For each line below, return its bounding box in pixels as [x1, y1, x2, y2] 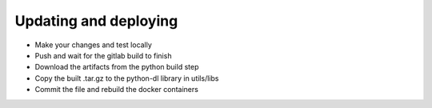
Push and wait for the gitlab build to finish [34, 50, 172, 60]
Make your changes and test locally [34, 40, 152, 50]
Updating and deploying [14, 12, 178, 30]
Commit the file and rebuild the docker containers [34, 85, 199, 94]
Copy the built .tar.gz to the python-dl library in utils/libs [34, 73, 219, 83]
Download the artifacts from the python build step [34, 62, 199, 72]
